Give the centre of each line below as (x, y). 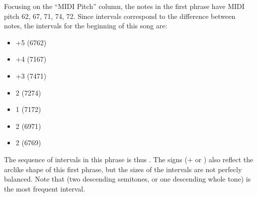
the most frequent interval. (45, 188)
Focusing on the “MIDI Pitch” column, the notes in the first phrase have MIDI (124, 6)
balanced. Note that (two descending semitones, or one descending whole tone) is (128, 179)
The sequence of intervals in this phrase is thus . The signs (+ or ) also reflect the (129, 159)
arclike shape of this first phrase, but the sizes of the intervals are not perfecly (123, 169)
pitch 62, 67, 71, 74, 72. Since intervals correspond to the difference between (120, 16)
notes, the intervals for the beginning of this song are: (86, 26)
